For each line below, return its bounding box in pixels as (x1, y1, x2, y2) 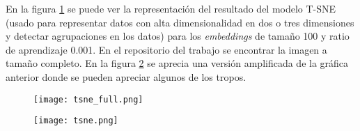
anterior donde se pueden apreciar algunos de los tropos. (6, 69, 246, 84)
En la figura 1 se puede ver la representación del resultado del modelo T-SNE (6, 1, 336, 15)
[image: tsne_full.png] (33, 94, 143, 105)
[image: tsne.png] (33, 116, 118, 126)
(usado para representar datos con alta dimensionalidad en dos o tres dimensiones (6, 15, 354, 29)
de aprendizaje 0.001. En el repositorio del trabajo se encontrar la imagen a (6, 42, 327, 56)
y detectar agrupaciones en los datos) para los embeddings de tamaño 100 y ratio (6, 29, 350, 43)
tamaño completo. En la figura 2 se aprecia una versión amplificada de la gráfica (6, 56, 349, 70)
